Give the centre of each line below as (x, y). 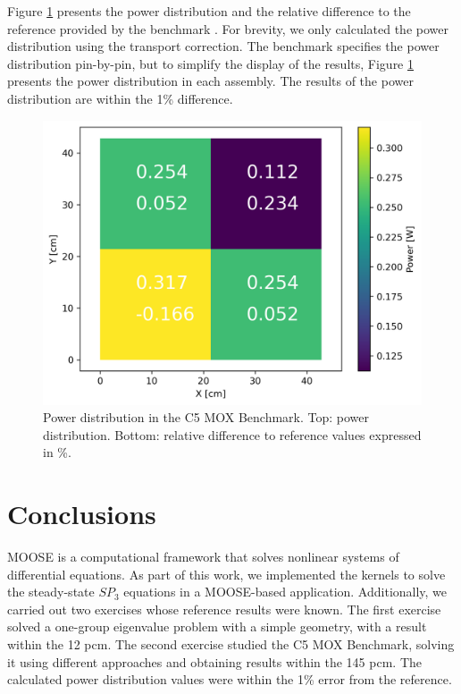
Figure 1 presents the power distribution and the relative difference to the (209, 11)
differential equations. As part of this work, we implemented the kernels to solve (226, 574)
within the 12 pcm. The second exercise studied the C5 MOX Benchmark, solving (231, 644)
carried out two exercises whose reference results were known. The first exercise (224, 609)
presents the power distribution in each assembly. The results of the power (210, 81)
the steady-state (51, 592)
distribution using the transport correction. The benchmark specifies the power (223, 46)
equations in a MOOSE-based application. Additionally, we (285, 592)
